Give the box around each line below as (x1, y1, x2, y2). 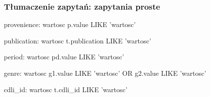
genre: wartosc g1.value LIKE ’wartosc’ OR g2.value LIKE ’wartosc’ (4, 68, 207, 78)
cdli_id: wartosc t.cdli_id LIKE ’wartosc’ (4, 84, 128, 94)
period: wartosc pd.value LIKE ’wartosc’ (4, 52, 124, 62)
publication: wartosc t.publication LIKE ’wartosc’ (4, 35, 151, 45)
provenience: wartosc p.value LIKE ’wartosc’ (4, 19, 136, 29)
